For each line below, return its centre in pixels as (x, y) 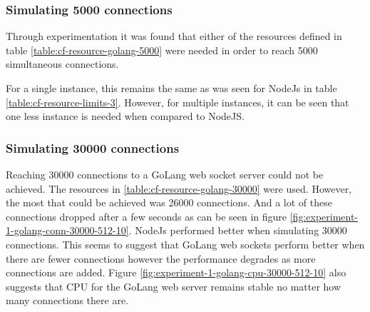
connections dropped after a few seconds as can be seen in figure (147, 216)
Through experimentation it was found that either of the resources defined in (174, 36)
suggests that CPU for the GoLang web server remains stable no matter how (174, 286)
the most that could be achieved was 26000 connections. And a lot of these (169, 202)
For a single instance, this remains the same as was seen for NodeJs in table (171, 88)
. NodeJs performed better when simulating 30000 (238, 230)
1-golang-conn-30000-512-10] (67, 230)
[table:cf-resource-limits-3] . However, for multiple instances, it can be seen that (178, 102)
